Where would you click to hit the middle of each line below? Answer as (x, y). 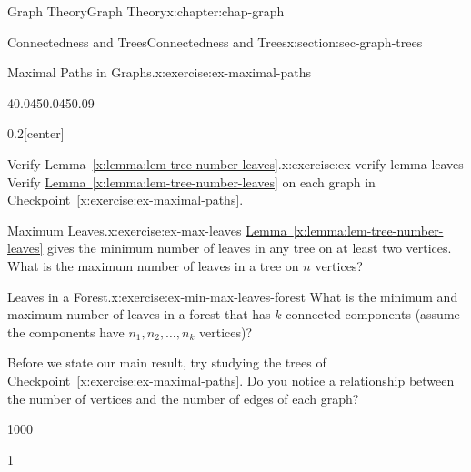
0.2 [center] (36, 133)
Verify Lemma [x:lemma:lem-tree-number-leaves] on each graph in (191, 181)
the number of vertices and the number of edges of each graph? (183, 398)
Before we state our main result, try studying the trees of (167, 362)
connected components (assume (373, 314)
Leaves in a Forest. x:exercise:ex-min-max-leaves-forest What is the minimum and (233, 296)
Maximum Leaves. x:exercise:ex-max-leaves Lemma (147, 230)
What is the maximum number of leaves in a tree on (153, 265)
